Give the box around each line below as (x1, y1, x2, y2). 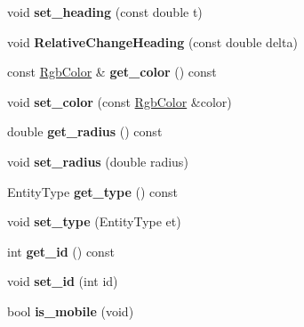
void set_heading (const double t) (7, 3, 203, 20)
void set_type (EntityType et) (7, 212, 181, 231)
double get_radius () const (7, 122, 163, 141)
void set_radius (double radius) (7, 151, 188, 170)
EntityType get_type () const (7, 182, 178, 200)
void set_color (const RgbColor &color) (7, 92, 232, 110)
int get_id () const (7, 241, 115, 260)
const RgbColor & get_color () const (7, 62, 217, 81)
